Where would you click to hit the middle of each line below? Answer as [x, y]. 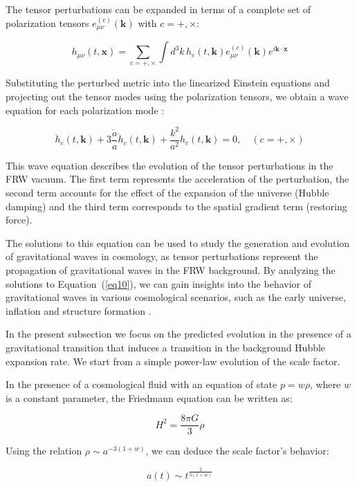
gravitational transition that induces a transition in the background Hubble [166, 347]
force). [19, 220]
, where [325, 384]
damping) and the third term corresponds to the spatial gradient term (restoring [176, 206]
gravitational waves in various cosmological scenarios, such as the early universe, [176, 297]
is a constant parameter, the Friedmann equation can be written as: [149, 397]
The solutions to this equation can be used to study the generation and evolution [178, 242]
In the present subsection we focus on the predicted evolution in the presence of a [178, 334]
